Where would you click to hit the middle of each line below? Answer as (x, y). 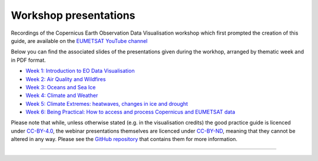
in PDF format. (29, 60)
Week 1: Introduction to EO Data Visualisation (80, 71)
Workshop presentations (73, 15)
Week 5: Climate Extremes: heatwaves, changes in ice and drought (107, 103)
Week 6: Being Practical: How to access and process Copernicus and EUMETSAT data (130, 112)
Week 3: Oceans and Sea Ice (61, 87)
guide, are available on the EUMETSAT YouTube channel (79, 41)
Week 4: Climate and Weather (62, 95)
